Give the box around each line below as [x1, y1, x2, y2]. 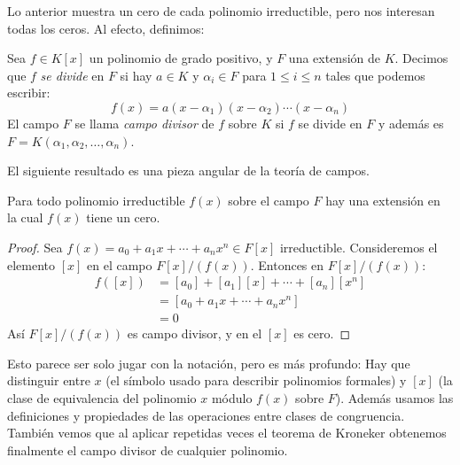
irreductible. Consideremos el [279, 237, 438, 256]
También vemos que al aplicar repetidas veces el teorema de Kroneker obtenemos [7, 423, 447, 442]
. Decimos [394, 49, 448, 67]
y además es [378, 113, 444, 132]
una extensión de [288, 49, 381, 67]
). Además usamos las [335, 389, 454, 407]
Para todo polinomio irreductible [7, 190, 185, 209]
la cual [7, 208, 43, 227]
